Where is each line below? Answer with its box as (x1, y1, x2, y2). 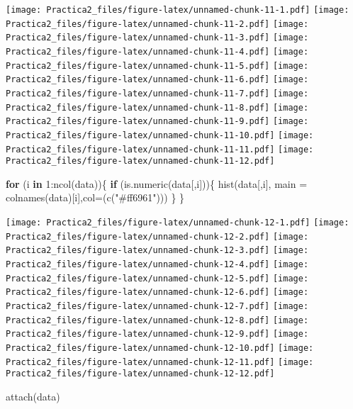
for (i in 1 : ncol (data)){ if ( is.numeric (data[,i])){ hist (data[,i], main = (6, 176, 308, 191)
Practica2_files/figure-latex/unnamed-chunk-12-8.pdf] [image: (6, 315, 309, 325)
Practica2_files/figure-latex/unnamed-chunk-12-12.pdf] (6, 369, 275, 379)
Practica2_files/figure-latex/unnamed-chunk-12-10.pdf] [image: (6, 342, 314, 353)
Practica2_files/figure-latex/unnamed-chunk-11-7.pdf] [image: (6, 88, 309, 99)
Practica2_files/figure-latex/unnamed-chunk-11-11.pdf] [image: (6, 144, 314, 155)
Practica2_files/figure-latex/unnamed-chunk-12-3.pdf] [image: (6, 245, 309, 256)
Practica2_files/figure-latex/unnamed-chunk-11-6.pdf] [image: (6, 74, 309, 85)
